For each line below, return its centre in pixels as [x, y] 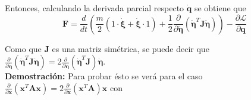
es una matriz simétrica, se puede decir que [131, 48]
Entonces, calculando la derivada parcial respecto [95, 8]
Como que [23, 48]
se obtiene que [220, 8]
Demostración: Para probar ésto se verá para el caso [104, 76]
